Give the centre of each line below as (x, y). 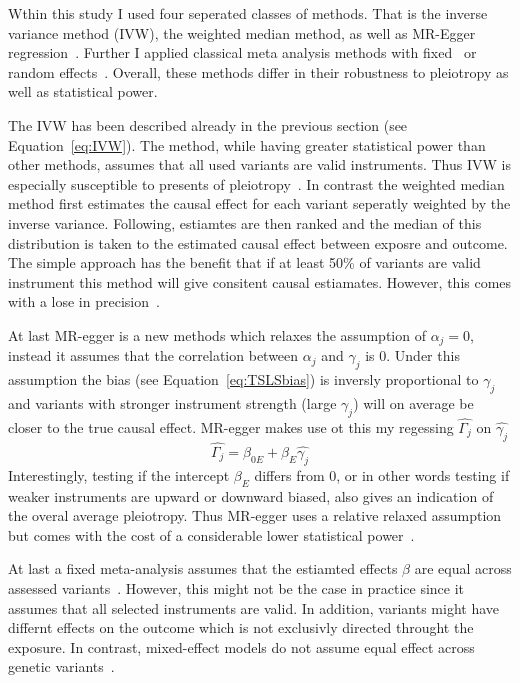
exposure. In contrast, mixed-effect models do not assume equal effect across (241, 646)
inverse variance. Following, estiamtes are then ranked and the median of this (245, 222)
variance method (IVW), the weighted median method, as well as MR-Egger (242, 32)
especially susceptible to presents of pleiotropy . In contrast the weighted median (256, 183)
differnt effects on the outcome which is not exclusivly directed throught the (241, 627)
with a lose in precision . (84, 301)
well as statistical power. (83, 91)
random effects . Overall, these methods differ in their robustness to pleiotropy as (258, 71)
